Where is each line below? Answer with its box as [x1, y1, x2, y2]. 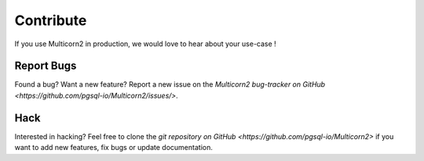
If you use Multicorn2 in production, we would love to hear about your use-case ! [14, 39, 276, 48]
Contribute [14, 12, 87, 29]
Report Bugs [14, 59, 77, 73]
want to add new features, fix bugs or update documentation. [14, 143, 214, 152]
